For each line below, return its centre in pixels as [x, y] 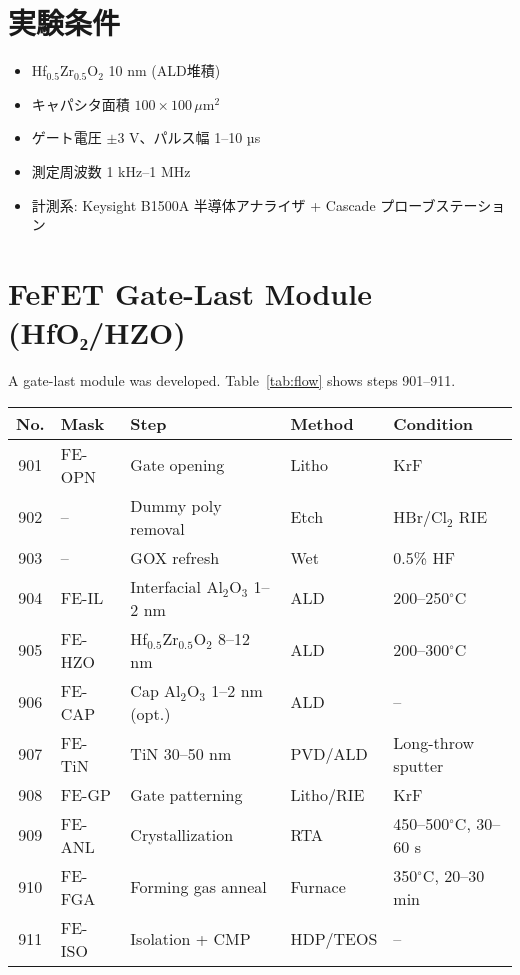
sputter [418, 765]
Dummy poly [176, 505]
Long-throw [434, 742]
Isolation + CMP [190, 939]
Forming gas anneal [198, 887]
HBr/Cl [420, 517]
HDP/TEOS [334, 939]
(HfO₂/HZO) [97, 332]
